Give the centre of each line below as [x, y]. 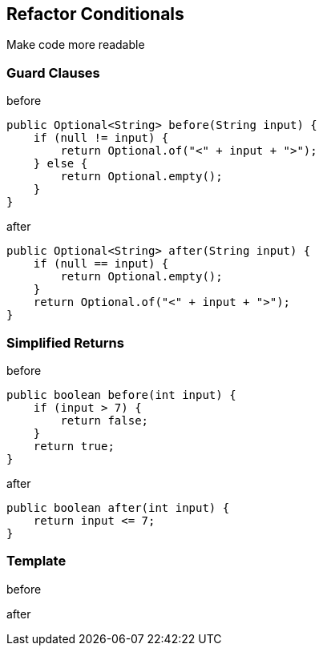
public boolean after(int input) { [118, 507]
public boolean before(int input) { [121, 394]
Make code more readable [76, 45]
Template [36, 561]
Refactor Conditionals [95, 14]
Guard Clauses [53, 72]
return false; [105, 420]
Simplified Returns [65, 342]
